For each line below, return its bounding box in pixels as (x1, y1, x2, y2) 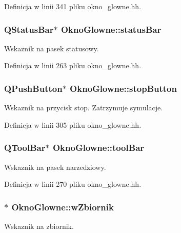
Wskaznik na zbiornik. (4, 221, 74, 231)
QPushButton (4, 82, 63, 94)
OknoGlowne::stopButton (70, 82, 177, 94)
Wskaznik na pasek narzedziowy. (4, 161, 106, 172)
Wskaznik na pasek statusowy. (4, 43, 99, 53)
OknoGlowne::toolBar (52, 141, 145, 154)
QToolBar (4, 141, 46, 154)
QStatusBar (4, 23, 54, 35)
